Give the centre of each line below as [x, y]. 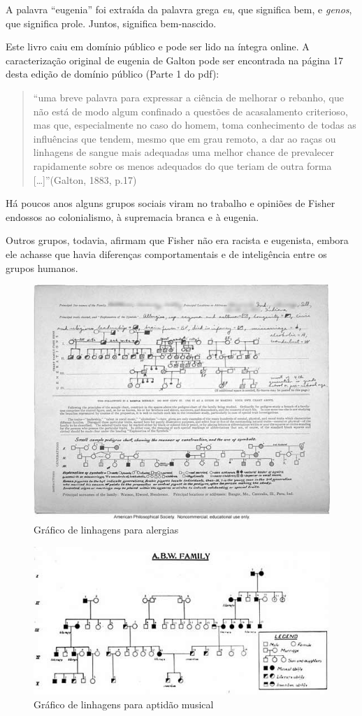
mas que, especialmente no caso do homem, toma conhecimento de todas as [195, 125]
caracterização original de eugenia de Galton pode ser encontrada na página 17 [174, 60]
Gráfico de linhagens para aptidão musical [124, 704]
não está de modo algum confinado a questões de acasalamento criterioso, [190, 111]
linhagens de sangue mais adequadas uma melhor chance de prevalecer [183, 152]
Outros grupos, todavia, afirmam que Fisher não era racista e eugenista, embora [177, 240]
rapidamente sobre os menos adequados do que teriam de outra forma [182, 165]
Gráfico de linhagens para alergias [106, 530]
